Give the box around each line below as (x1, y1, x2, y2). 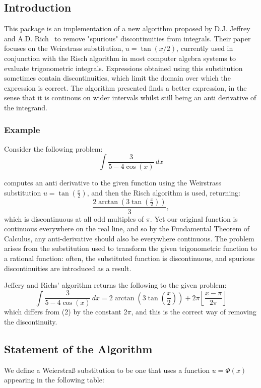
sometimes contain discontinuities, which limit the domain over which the (4, 73, 231, 83)
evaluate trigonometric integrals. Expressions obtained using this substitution (4, 62, 243, 73)
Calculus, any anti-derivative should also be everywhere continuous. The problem (4, 233, 254, 243)
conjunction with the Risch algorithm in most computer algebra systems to (4, 52, 236, 63)
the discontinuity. (4, 316, 57, 327)
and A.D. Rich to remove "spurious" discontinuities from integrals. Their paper (4, 33, 251, 43)
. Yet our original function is (150, 213, 238, 224)
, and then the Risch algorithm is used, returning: (87, 187, 240, 198)
